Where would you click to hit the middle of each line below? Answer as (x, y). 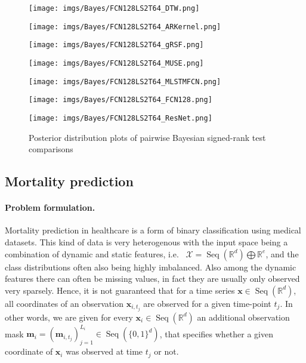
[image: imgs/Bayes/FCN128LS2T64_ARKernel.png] (125, 27)
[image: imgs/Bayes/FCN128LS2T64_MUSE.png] (116, 63)
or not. (166, 351)
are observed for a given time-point (207, 303)
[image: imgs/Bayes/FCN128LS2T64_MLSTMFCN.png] (125, 81)
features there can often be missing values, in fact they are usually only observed (152, 279)
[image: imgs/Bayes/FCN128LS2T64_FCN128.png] (120, 100)
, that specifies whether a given (216, 333)
